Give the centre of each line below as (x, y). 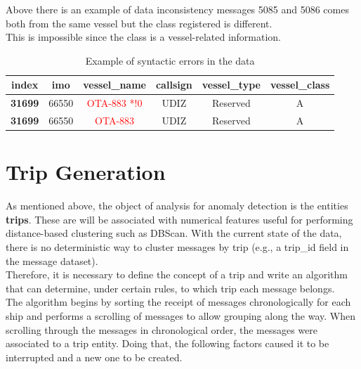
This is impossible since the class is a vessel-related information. (144, 37)
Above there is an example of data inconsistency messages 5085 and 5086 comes (177, 9)
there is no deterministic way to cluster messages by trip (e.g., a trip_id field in (177, 247)
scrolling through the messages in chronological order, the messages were (162, 329)
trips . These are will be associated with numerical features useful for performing (179, 219)
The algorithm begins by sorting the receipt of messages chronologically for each (178, 302)
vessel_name (114, 85)
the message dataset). (52, 260)
